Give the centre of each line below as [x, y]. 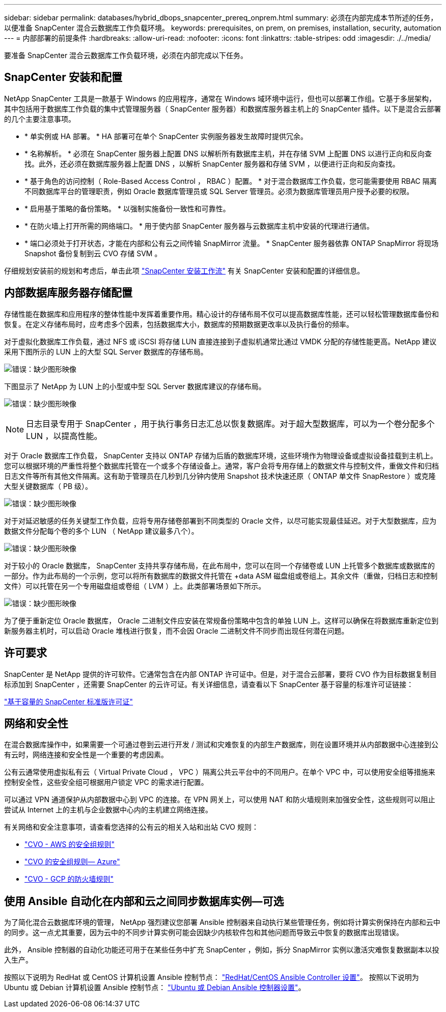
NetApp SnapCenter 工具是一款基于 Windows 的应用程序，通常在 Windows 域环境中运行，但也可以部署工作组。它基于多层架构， [220, 98]
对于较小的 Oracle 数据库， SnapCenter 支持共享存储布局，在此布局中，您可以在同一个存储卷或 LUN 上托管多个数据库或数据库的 [220, 565]
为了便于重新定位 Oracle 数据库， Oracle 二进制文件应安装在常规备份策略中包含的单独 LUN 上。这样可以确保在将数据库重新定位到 [221, 620]
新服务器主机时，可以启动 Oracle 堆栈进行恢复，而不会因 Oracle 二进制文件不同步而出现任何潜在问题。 [176, 631]
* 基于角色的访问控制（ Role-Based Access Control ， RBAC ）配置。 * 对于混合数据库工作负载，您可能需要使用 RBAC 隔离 [231, 181]
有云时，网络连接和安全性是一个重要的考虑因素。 [86, 755]
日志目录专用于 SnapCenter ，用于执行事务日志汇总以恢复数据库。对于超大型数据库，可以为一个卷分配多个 [230, 423]
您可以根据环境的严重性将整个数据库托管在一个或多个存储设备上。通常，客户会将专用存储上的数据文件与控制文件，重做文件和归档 [221, 466]
